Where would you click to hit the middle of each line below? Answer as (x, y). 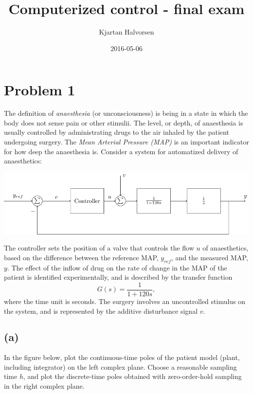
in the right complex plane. (44, 386)
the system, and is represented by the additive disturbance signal (101, 311)
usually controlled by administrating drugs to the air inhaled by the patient (117, 132)
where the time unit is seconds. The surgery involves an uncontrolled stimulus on (125, 301)
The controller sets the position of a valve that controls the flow (99, 248)
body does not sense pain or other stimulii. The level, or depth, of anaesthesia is (124, 122)
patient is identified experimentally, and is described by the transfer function (118, 277)
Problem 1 (40, 90)
